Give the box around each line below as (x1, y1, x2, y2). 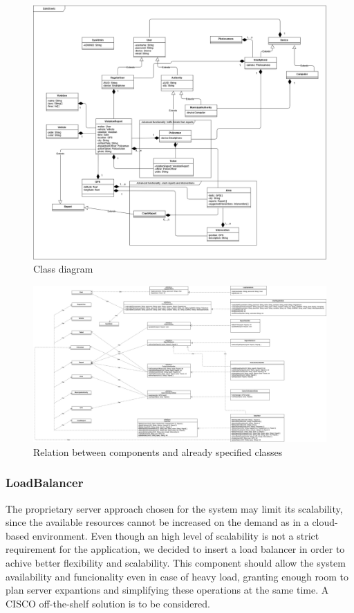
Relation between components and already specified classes (33, 444, 283, 459)
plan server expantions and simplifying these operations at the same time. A (6, 583, 329, 597)
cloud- (312, 515, 338, 529)
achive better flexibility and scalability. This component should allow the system (6, 555, 346, 569)
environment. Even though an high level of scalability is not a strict (32, 528, 319, 542)
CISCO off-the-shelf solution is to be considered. (6, 596, 210, 610)
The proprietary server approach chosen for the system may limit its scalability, (6, 501, 343, 515)
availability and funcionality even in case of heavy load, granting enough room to (6, 569, 349, 583)
